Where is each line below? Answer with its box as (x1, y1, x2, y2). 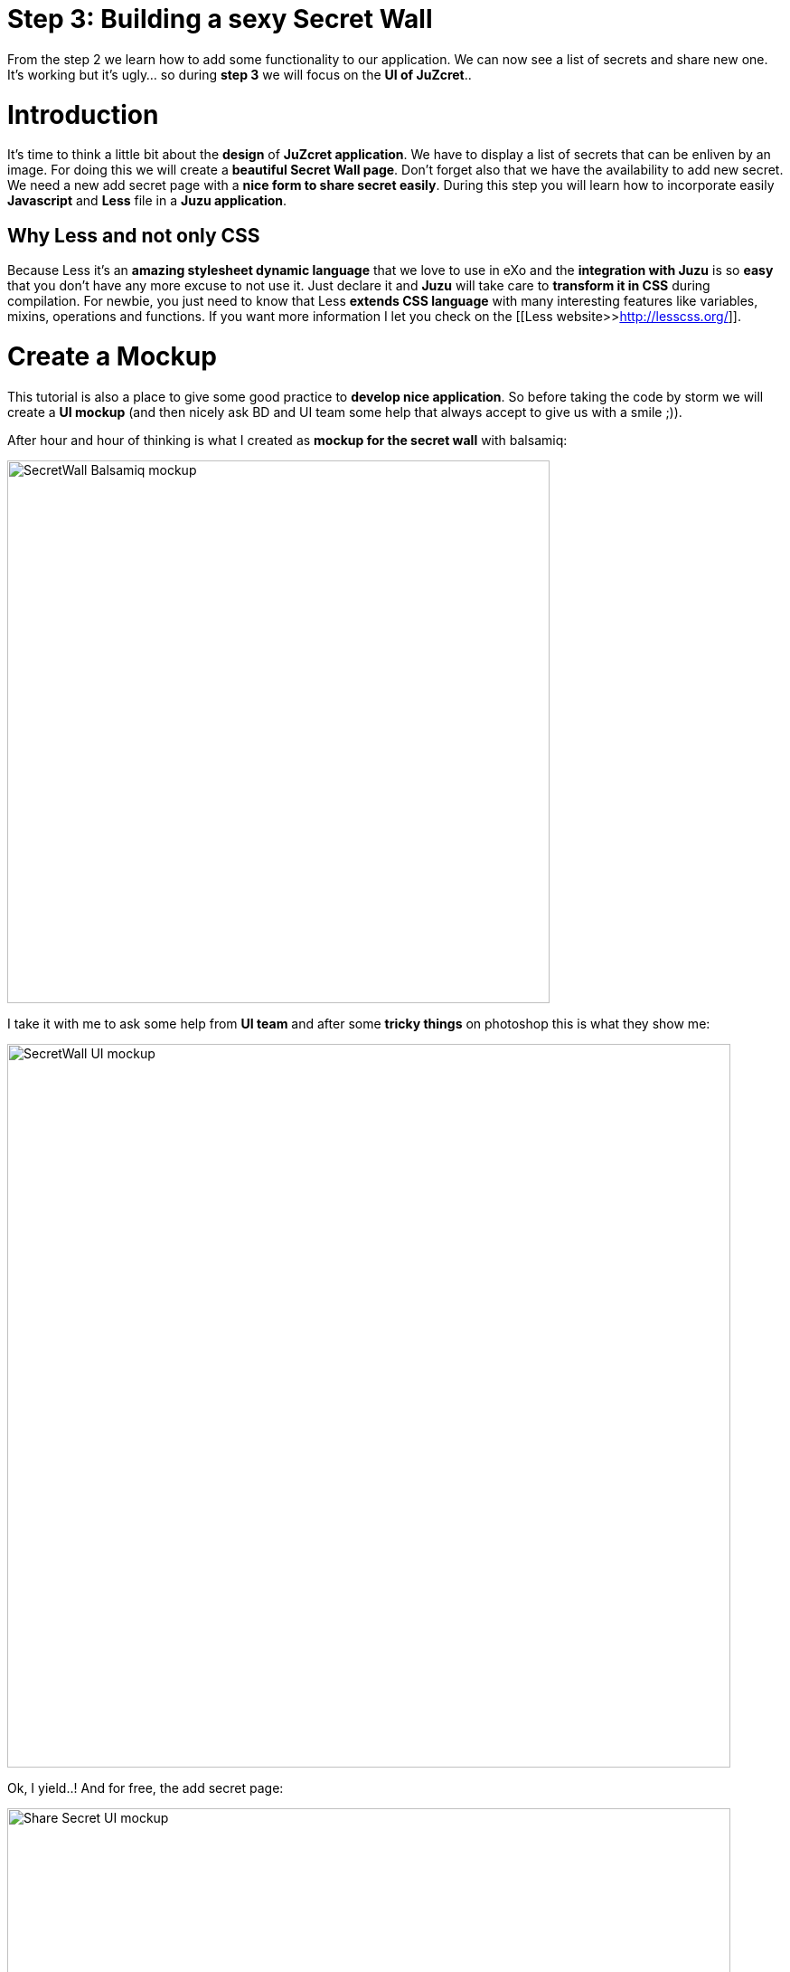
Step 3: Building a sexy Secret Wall (7, 4, 433, 34)
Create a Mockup (7, 340, 217, 372)
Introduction (7, 99, 159, 130)
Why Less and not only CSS (7, 223, 260, 247)
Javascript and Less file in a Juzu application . (7, 193, 287, 209)
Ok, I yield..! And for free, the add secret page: (7, 1779, 284, 1796)
